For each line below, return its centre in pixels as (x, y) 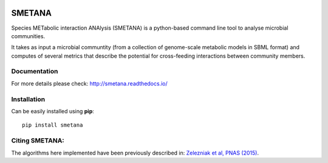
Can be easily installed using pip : (53, 111)
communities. (28, 36)
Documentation (35, 72)
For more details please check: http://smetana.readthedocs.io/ (90, 83)
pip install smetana (53, 125)
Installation (28, 99)
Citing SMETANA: (38, 141)
